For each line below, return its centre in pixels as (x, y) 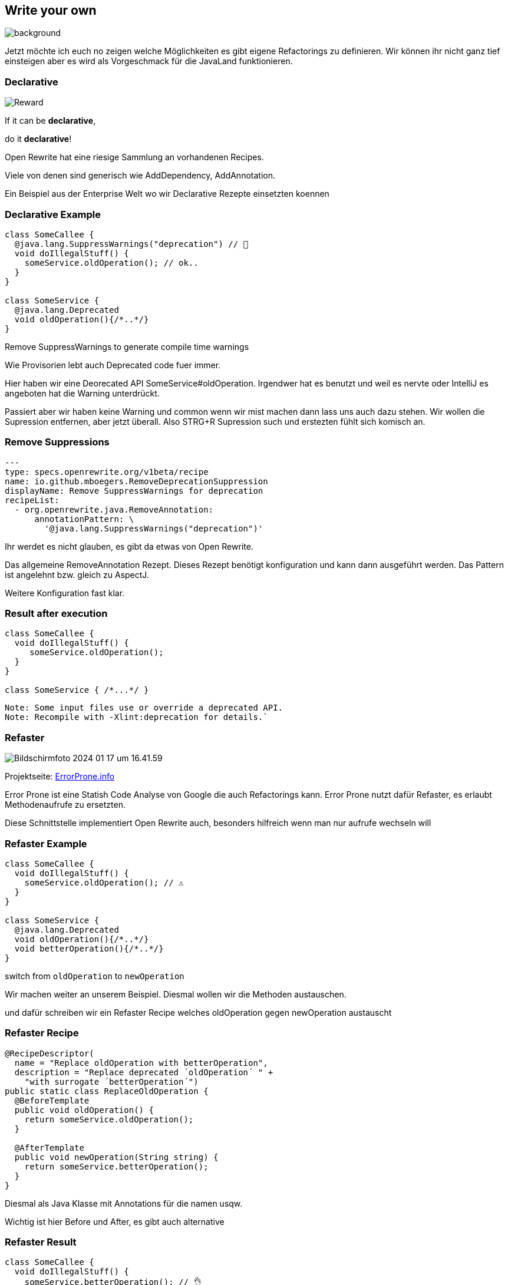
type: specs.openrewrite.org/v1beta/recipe (107, 472)
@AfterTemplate (49, 1147)
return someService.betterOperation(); (116, 1166)
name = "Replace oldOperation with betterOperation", (141, 1063)
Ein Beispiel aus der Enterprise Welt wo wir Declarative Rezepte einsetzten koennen (167, 194)
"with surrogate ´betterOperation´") (111, 1081)
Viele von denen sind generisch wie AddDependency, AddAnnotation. (140, 176)
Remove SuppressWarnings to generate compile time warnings (127, 346)
